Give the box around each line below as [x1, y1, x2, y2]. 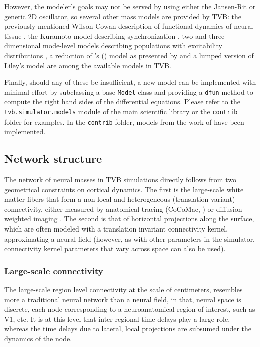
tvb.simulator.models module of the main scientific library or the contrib [4, 106, 238, 117]
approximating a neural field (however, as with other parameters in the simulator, [4, 233, 255, 244]
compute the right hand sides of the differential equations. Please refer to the [4, 96, 240, 107]
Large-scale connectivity [4, 264, 103, 277]
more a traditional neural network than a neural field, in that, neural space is [4, 294, 241, 304]
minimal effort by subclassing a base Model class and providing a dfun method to [4, 86, 253, 97]
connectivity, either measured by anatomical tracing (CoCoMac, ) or [4, 203, 214, 214]
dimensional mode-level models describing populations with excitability [4, 40, 222, 51]
